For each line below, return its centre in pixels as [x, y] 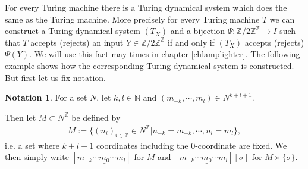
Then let [21, 117]
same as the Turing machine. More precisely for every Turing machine [132, 19]
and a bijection [198, 31]
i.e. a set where [32, 145]
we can [282, 19]
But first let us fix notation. [55, 77]
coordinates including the [142, 145]
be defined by [96, 117]
